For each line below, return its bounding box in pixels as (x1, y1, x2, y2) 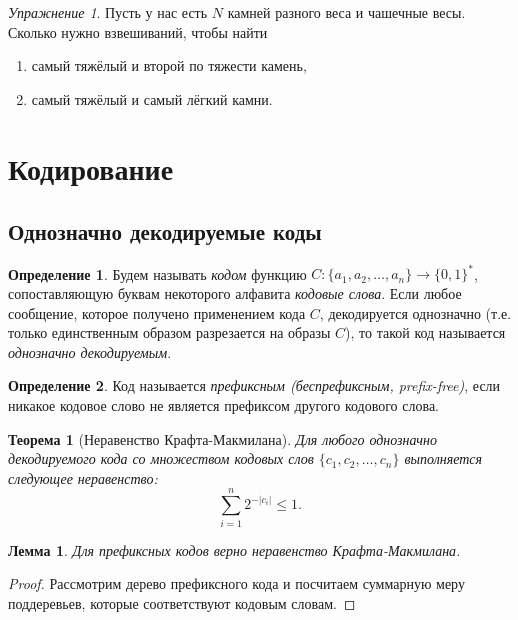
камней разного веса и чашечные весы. (227, 2, 466, 22)
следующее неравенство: (8, 467, 158, 488)
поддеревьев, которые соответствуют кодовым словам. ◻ (8, 592, 356, 613)
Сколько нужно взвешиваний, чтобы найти (8, 21, 268, 42)
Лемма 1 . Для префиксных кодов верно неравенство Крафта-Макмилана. (8, 539, 461, 560)
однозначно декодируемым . (8, 341, 172, 362)
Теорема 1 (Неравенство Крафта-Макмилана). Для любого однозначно (8, 428, 437, 449)
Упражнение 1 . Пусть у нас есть (8, 2, 208, 22)
